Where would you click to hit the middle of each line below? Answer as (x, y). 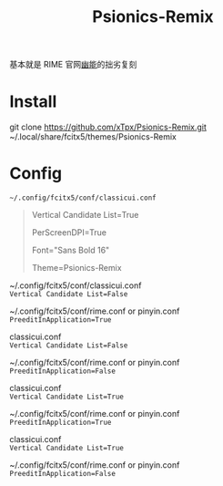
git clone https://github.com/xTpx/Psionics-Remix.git (108, 127)
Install (33, 102)
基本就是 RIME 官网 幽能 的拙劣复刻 (73, 65)
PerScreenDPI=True (69, 233)
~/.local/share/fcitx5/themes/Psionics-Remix (93, 137)
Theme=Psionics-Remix (76, 268)
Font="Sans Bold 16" (71, 250)
